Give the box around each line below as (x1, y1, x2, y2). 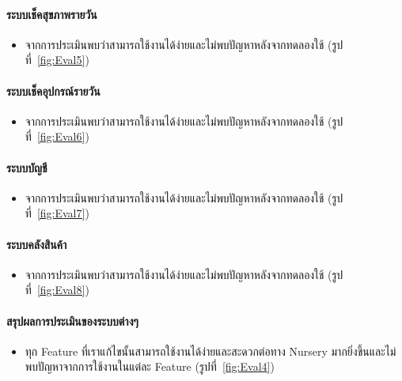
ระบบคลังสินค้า (6, 236, 67, 252)
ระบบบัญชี (6, 159, 47, 175)
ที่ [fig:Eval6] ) (25, 128, 89, 145)
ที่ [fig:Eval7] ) (25, 205, 89, 221)
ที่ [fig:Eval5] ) (25, 51, 89, 68)
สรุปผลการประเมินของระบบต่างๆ (6, 312, 138, 329)
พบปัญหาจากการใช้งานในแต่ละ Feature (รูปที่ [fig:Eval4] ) (25, 358, 275, 375)
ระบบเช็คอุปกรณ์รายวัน (6, 82, 100, 99)
